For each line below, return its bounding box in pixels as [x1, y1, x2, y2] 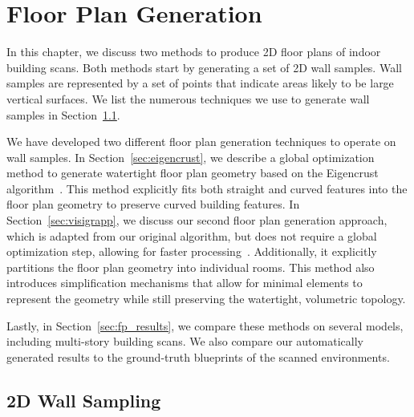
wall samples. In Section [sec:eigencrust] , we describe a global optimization [6, 148, 375, 165]
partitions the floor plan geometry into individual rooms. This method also [6, 258, 375, 275]
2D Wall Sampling [6, 387, 161, 412]
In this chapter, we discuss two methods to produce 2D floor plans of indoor [6, 43, 381, 60]
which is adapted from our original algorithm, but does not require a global [6, 227, 377, 244]
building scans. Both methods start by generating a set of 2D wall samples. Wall [6, 59, 402, 75]
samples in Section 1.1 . [6, 106, 120, 123]
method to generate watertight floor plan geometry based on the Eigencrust [6, 164, 379, 181]
